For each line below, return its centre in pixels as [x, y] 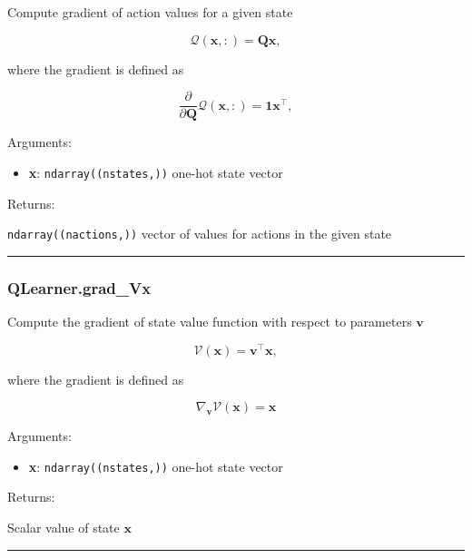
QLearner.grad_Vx [79, 287]
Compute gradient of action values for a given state [150, 12]
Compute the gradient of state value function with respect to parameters [210, 321]
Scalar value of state [64, 528]
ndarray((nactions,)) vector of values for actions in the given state [200, 234]
